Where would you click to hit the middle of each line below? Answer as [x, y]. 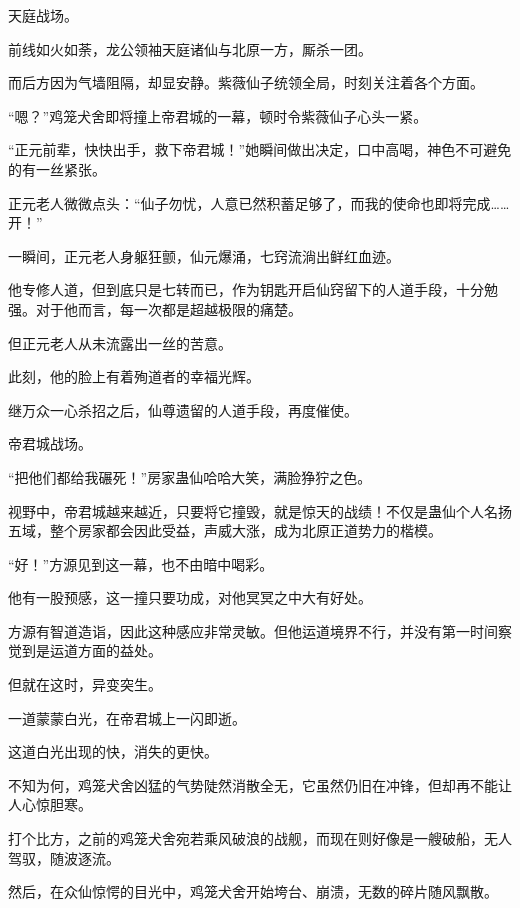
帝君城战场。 [50, 443]
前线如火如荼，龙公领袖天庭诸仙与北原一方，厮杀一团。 [190, 48]
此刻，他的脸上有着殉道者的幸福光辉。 [134, 376]
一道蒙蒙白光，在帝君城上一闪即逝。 [127, 717]
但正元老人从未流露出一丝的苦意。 [120, 342]
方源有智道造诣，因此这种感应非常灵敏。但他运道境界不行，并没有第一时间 [253, 630]
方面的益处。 [119, 650]
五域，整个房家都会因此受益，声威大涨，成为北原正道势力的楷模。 [225, 530]
